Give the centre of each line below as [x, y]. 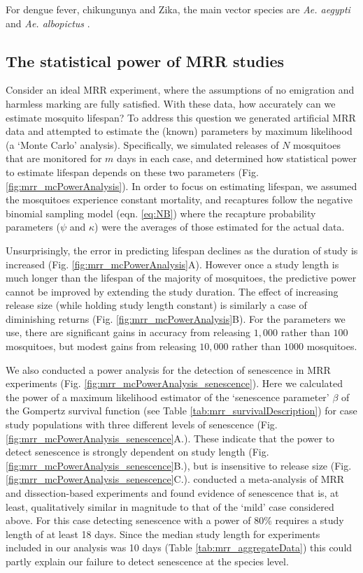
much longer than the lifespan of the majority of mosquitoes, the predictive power [181, 278]
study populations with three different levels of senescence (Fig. [142, 425]
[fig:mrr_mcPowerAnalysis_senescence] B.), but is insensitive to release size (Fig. [179, 465]
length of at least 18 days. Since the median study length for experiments [163, 534]
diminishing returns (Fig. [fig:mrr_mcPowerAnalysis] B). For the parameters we [176, 318]
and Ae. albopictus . [48, 23]
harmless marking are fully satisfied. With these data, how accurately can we [171, 103]
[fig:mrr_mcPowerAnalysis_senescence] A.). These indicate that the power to [170, 438]
